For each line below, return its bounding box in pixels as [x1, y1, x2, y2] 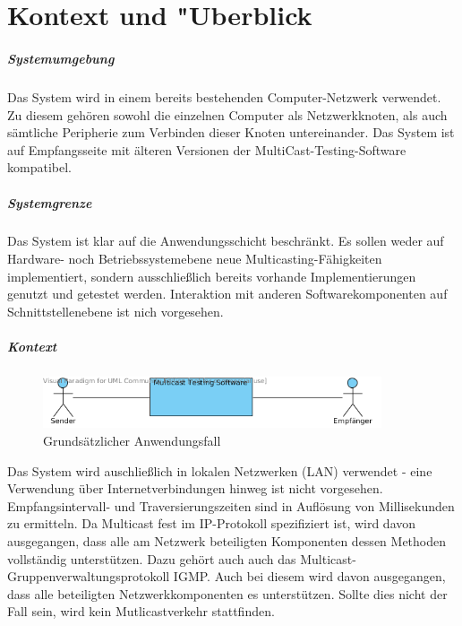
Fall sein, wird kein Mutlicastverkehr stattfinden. [7, 602, 275, 621]
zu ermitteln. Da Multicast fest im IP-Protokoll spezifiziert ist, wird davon [7, 514, 416, 533]
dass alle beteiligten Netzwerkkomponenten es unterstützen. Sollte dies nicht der [7, 584, 448, 603]
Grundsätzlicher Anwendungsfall [43, 431, 221, 450]
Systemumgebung [7, 48, 115, 67]
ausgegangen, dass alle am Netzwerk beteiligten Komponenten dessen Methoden [7, 532, 446, 551]
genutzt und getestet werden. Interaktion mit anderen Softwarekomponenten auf [7, 284, 448, 303]
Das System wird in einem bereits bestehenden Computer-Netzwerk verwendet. [7, 87, 441, 106]
